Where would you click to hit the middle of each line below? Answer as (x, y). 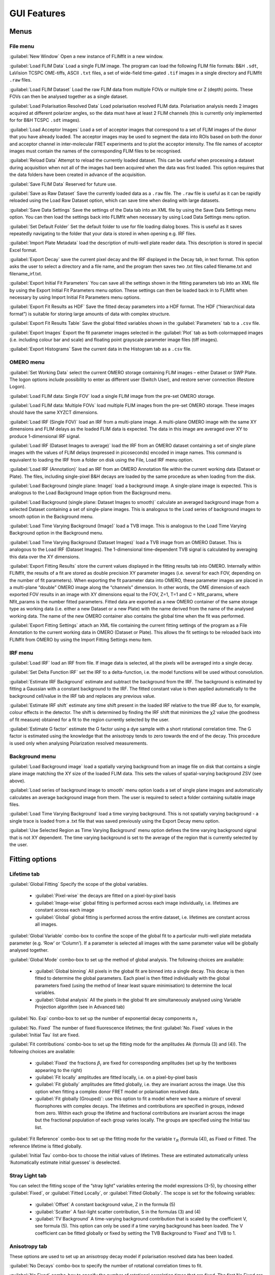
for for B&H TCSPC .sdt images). (45, 120)
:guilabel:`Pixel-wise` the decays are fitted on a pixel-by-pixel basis (105, 896)
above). (17, 781)
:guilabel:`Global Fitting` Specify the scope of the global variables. (78, 884)
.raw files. (21, 80)
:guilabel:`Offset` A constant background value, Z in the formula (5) (105, 1205)
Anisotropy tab (28, 1246)
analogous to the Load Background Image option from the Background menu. (90, 493)
